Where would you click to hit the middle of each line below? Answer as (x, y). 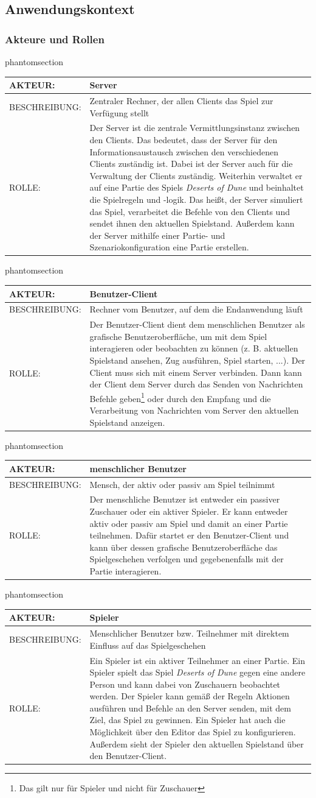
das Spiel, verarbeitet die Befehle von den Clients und (190, 211)
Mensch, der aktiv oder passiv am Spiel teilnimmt (182, 484)
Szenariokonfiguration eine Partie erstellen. (169, 247)
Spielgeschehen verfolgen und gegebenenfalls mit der (187, 559)
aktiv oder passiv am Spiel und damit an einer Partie (189, 523)
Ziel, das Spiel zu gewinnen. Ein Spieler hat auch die (187, 720)
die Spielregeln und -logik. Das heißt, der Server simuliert (196, 199)
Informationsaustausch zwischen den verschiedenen (184, 151)
